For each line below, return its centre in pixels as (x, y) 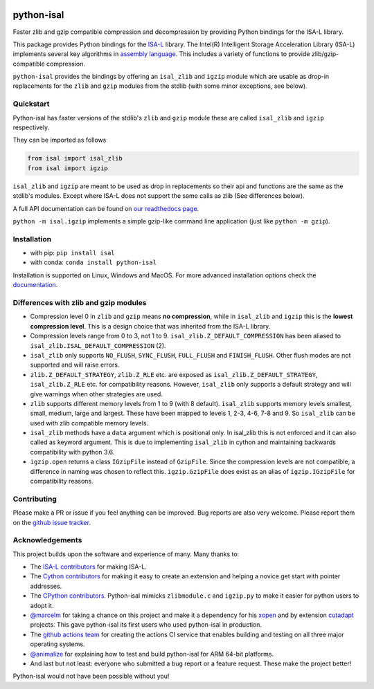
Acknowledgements (47, 540)
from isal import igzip (68, 168)
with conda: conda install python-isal (93, 262)
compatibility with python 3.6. (72, 452)
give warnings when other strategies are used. (96, 394)
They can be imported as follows (60, 140)
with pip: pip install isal (73, 253)
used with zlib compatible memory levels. (89, 423)
